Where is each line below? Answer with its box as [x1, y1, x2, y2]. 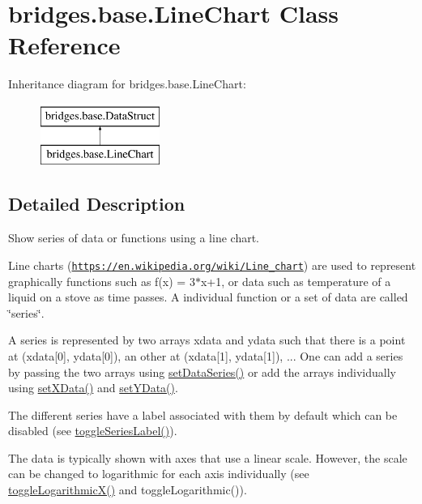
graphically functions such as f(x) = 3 [8, 272, 195, 289]
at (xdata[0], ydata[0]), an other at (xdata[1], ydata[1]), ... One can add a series [8, 347, 403, 364]
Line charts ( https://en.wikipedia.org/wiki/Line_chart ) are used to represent [8, 256, 416, 273]
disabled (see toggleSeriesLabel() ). [8, 422, 177, 439]
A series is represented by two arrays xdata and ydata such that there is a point [8, 331, 406, 348]
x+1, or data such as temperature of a [200, 272, 391, 289]
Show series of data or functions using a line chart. [8, 229, 259, 246]
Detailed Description [8, 191, 185, 216]
